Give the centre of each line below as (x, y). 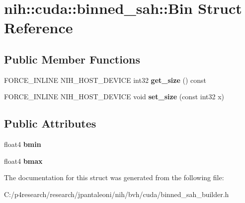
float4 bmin (23, 144)
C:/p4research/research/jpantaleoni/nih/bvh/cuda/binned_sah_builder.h (117, 194)
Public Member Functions (72, 59)
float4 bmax (23, 161)
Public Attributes (50, 123)
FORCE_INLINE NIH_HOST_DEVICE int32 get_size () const (105, 80)
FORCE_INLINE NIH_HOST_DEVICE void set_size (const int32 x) (114, 97)
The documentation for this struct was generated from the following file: (114, 177)
